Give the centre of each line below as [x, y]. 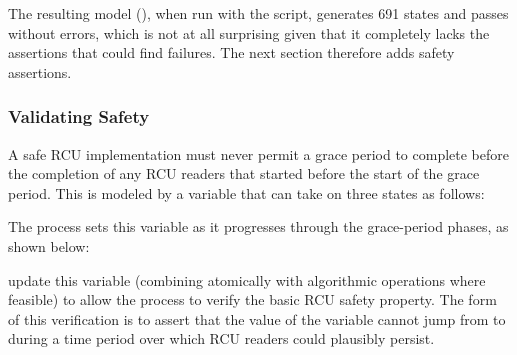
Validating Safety [79, 116]
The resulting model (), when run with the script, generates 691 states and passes [258, 13]
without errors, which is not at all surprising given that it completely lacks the [249, 32]
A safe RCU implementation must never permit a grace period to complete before [258, 153]
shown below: [49, 245]
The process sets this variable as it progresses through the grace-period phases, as [258, 226]
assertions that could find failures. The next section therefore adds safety [231, 52]
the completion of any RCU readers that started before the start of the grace [244, 173]
